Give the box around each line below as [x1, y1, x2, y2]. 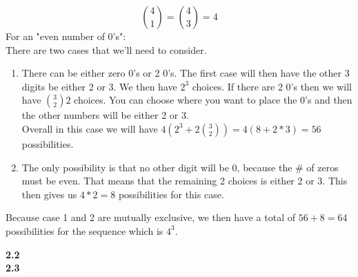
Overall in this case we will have [21, 121, 158, 135]
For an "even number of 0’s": [6, 29, 126, 43]
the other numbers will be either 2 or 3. [21, 108, 189, 122]
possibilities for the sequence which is [6, 223, 163, 238]
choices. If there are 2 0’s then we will [192, 79, 352, 93]
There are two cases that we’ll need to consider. [6, 42, 207, 57]
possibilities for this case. [118, 187, 224, 201]
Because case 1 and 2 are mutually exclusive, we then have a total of [6, 210, 295, 225]
